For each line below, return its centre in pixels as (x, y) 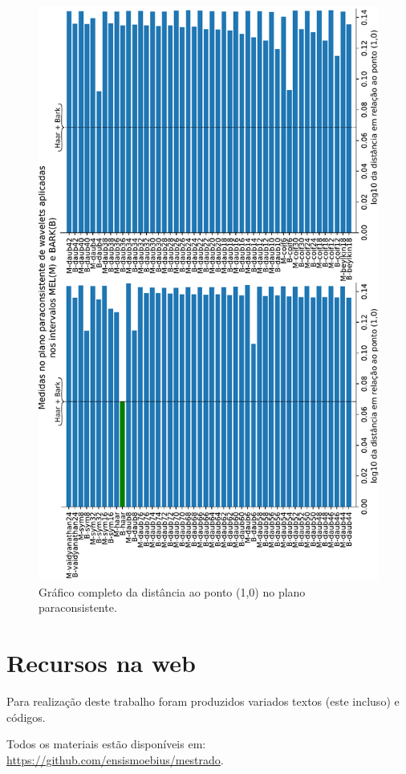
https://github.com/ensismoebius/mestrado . (115, 759)
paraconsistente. (78, 607)
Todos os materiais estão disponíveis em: (106, 744)
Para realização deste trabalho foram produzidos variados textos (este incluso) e (203, 701)
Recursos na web (101, 663)
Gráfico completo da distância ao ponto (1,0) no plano (172, 591)
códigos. (26, 717)
